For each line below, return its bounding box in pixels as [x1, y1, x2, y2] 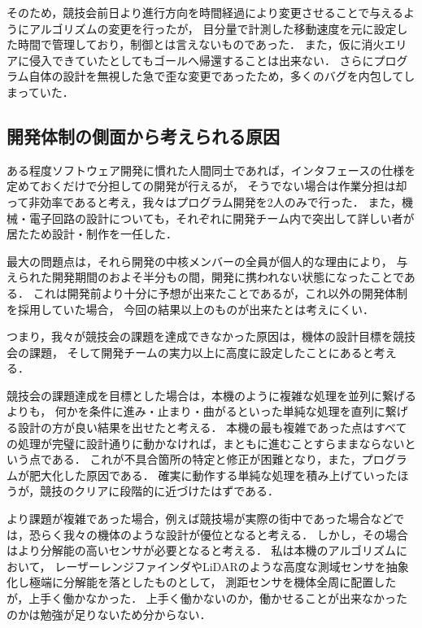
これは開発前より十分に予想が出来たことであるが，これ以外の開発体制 [33, 284, 407, 301]
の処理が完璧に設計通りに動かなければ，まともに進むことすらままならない [7, 434, 405, 451]
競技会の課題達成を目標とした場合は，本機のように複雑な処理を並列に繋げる [7, 386, 416, 403]
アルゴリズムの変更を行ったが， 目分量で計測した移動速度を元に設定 [28, 20, 397, 37]
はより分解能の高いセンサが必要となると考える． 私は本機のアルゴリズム [7, 542, 397, 559]
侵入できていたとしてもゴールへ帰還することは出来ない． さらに [28, 51, 374, 68]
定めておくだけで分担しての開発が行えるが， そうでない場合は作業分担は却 [7, 177, 407, 194]
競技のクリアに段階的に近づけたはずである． [40, 482, 280, 499]
